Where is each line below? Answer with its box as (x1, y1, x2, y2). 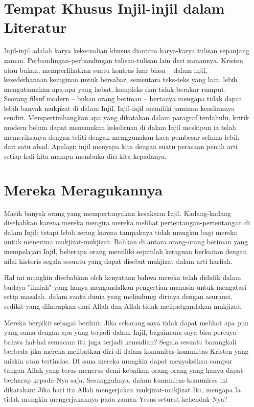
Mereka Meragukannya (4, 179, 163, 199)
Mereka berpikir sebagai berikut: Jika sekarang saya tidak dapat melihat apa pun (4, 317, 249, 327)
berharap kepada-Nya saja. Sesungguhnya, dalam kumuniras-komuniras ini (4, 375, 228, 385)
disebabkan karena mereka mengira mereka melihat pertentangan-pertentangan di (4, 217, 250, 228)
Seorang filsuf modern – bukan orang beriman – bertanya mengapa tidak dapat (4, 93, 242, 104)
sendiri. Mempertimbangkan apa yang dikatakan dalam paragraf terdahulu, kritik (4, 112, 249, 123)
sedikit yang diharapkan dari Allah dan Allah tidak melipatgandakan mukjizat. (4, 300, 242, 311)
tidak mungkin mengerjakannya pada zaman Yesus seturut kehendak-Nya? (4, 394, 228, 404)
